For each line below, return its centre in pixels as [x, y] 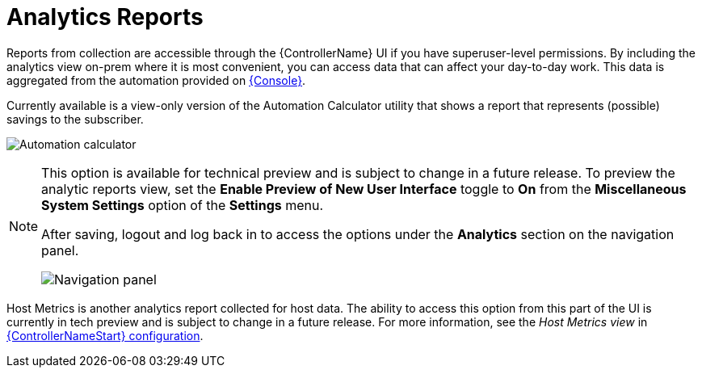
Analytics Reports [105, 17]
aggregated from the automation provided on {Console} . [156, 80]
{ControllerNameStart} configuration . [105, 335]
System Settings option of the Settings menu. [183, 205]
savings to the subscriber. [75, 119]
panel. [60, 250]
